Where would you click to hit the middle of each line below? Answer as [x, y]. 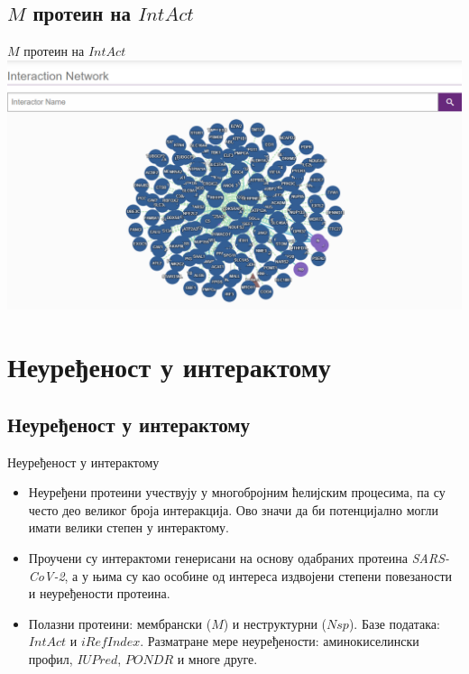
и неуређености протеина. [99, 593]
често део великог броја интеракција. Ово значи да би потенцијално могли [234, 509]
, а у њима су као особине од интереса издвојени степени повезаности [258, 575]
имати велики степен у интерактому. [129, 527]
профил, [51, 658]
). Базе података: [394, 623]
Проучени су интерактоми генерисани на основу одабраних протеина [218, 557]
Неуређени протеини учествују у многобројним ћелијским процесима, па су [237, 492]
